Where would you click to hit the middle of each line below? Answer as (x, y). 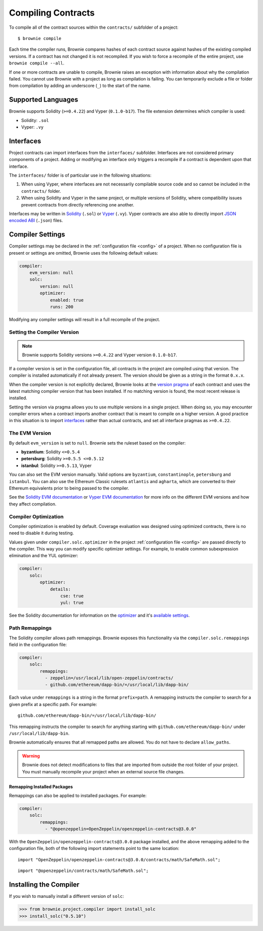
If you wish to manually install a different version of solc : (66, 896)
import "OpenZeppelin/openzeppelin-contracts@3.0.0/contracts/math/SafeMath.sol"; (119, 860)
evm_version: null (51, 273)
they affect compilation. (33, 504)
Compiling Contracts (52, 13)
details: (60, 589)
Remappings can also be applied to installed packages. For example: (78, 795)
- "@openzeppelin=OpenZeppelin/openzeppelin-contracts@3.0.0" (121, 829)
